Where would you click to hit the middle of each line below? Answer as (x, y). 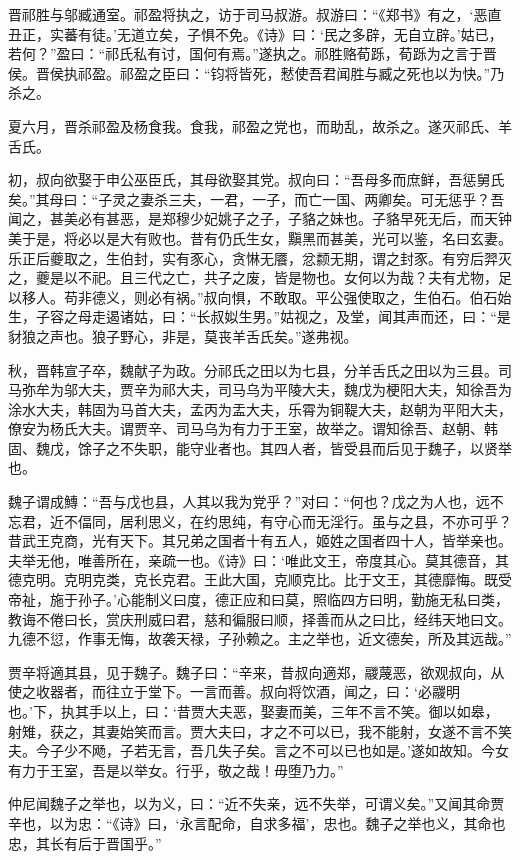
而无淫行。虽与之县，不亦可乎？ (406, 520)
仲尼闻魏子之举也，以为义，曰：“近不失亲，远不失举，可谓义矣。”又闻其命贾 (256, 803)
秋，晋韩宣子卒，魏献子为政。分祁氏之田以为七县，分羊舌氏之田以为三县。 (253, 369)
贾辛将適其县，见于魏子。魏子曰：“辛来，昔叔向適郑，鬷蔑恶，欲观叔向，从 (256, 671)
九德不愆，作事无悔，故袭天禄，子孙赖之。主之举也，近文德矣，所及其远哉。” (260, 638)
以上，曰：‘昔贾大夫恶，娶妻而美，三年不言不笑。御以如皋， (300, 711)
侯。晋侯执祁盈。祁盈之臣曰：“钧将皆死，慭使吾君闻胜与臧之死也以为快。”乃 (256, 72)
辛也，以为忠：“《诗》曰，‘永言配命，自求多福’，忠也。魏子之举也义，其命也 (257, 822)
